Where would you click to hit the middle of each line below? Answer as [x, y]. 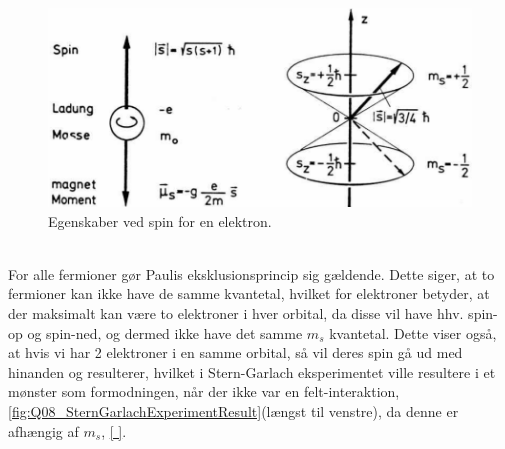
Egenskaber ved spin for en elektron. [160, 220]
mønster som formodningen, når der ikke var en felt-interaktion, [204, 391]
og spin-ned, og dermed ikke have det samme [165, 332]
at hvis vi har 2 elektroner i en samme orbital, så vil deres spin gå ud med [235, 352]
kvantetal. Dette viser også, [413, 332]
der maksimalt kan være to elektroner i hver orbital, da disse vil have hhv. [236, 313]
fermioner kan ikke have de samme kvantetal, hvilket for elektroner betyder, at [249, 293]
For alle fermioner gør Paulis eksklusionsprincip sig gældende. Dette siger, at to [251, 273]
